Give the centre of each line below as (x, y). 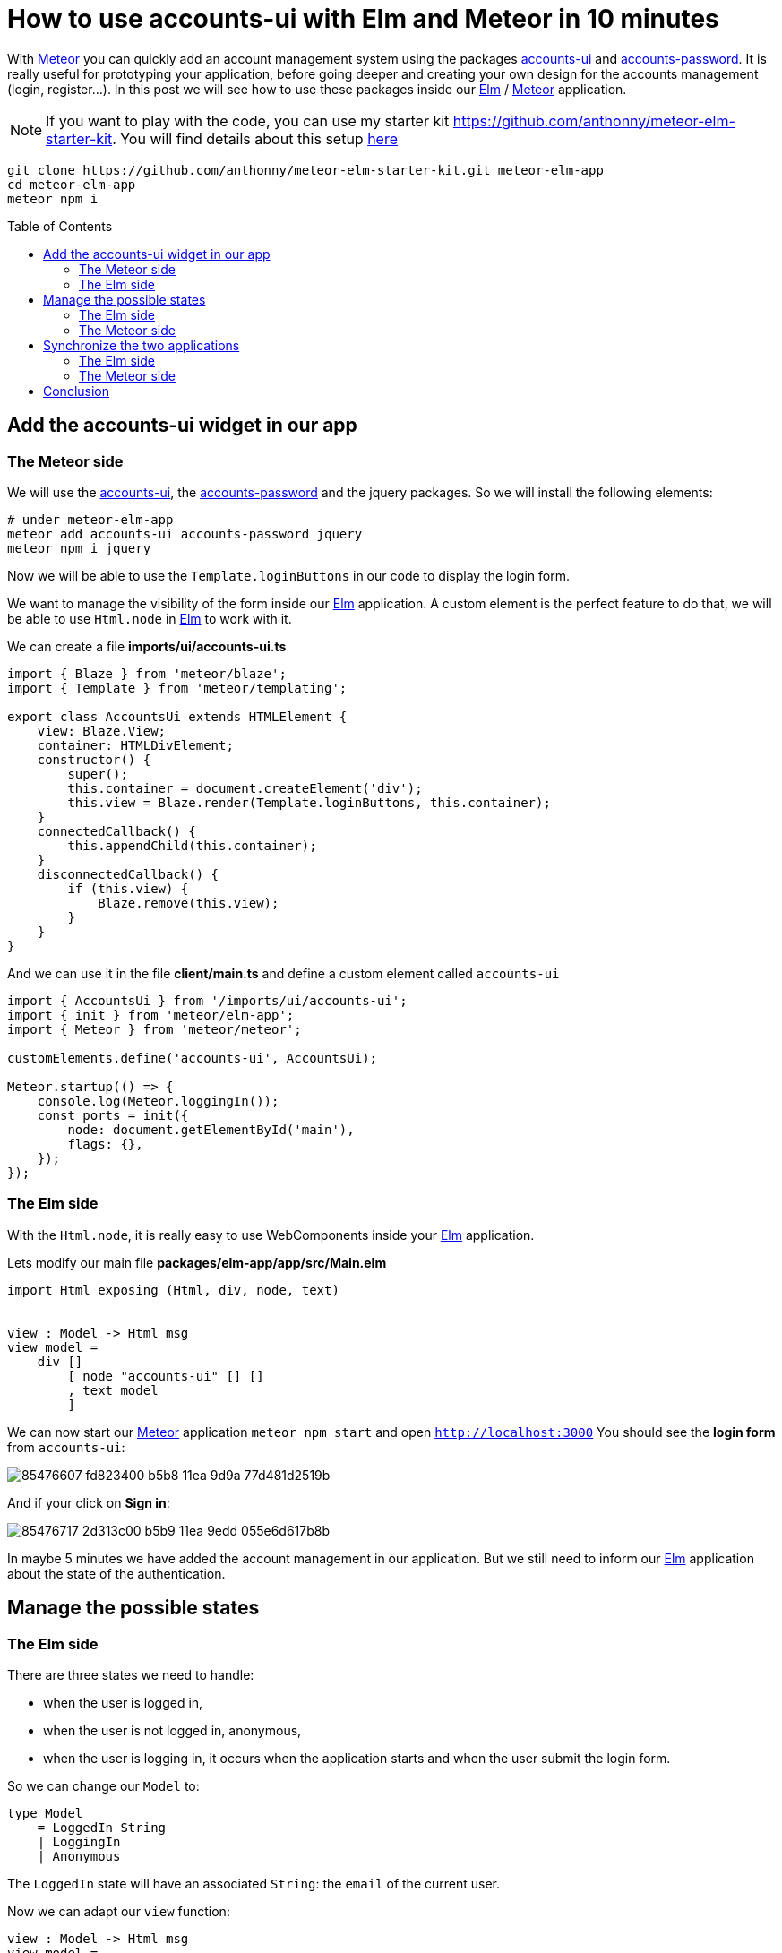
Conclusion (77, 391)
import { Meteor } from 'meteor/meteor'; (155, 1029)
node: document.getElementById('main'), (211, 1129)
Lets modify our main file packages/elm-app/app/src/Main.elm (197, 1262)
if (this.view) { (128, 888)
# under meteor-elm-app (90, 519)
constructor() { (94, 759)
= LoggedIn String (102, 1827)
